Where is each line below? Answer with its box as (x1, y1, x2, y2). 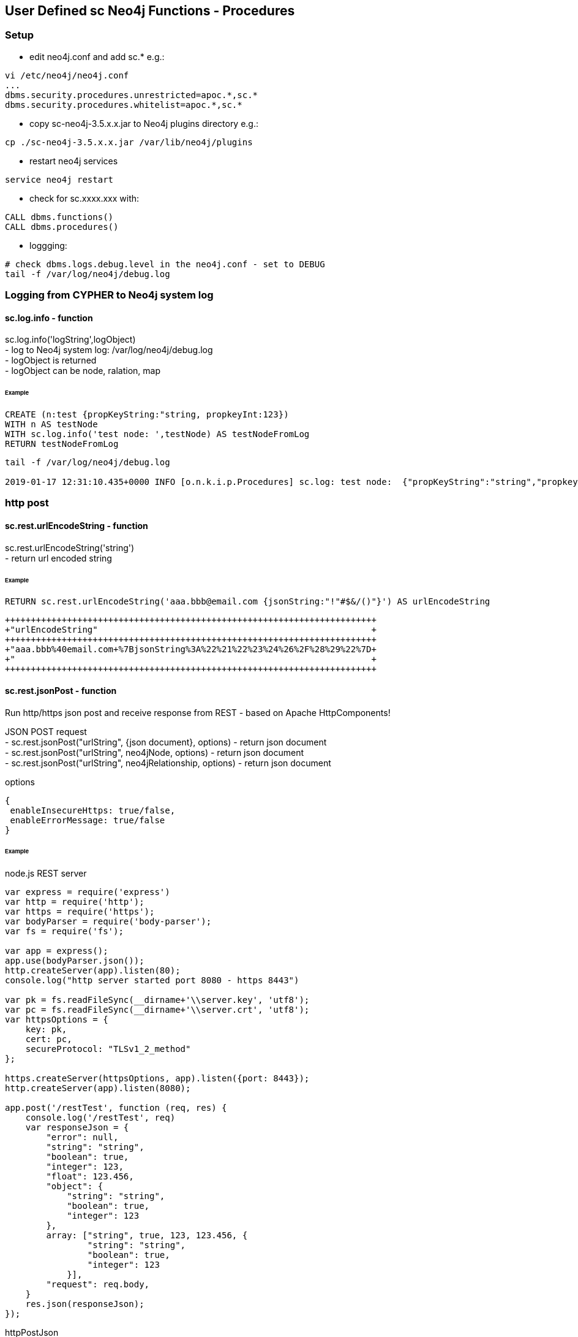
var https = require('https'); (5, 907, 155, 917)
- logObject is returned (5, 355, 97, 366)
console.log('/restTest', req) (25, 1113, 176, 1123)
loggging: (29, 240, 67, 251)
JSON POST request (5, 726, 87, 737)
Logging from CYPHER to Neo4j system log (5, 289, 214, 302)
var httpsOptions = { (5, 1015, 108, 1025)
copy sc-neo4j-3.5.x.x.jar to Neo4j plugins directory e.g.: (29, 118, 259, 129)
